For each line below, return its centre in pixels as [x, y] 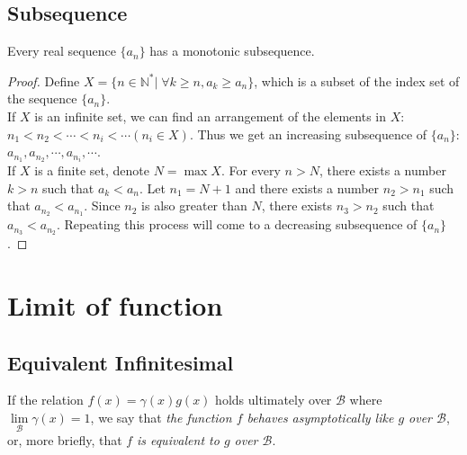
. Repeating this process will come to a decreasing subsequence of [237, 224]
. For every [251, 170]
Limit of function [115, 304]
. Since [102, 205]
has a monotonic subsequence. [232, 51]
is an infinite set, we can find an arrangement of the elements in [210, 116]
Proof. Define [44, 80]
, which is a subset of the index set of [357, 80]
